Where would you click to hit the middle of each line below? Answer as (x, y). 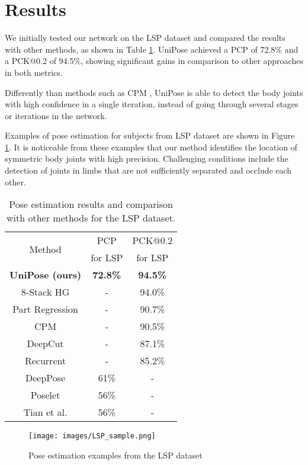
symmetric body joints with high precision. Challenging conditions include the (147, 158)
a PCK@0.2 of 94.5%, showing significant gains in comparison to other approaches (154, 61)
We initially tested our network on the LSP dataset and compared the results (145, 38)
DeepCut (45, 344)
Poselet (45, 395)
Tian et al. (45, 412)
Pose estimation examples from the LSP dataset (115, 455)
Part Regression (45, 309)
